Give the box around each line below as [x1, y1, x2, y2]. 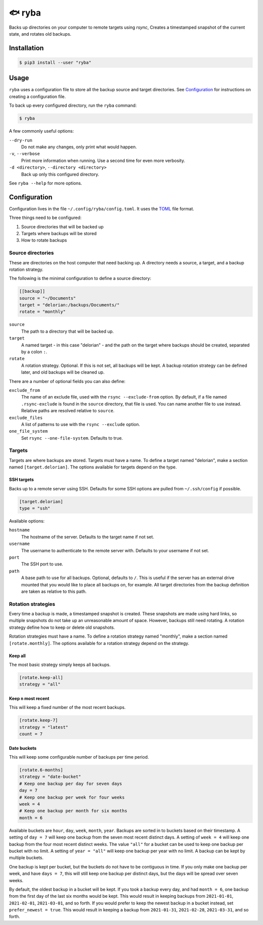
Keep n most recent [9, 695, 50, 701]
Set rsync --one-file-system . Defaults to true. [21, 435, 123, 441]
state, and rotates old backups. [9, 31, 72, 37]
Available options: [9, 518, 45, 524]
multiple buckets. [9, 855, 44, 861]
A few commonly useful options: [9, 128, 74, 134]
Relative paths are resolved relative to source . [21, 408, 114, 414]
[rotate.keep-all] [19, 675, 63, 680]
